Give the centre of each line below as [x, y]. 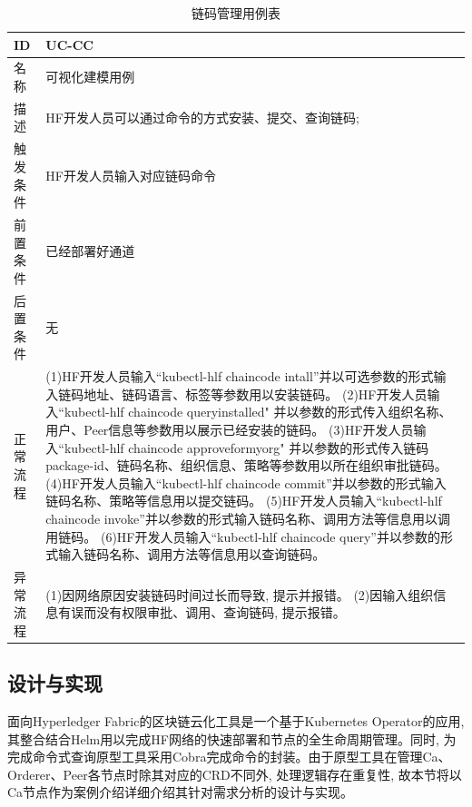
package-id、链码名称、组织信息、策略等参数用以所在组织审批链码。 [246, 465]
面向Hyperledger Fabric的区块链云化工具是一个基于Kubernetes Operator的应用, [236, 721]
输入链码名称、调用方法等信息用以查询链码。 [192, 554]
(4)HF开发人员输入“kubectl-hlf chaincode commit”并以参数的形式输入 [246, 482]
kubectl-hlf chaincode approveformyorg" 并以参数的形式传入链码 [246, 447]
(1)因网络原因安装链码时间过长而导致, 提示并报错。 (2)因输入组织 [240, 594]
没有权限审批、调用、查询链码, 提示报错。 [221, 612]
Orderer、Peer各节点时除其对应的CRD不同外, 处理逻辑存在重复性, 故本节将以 [235, 774]
